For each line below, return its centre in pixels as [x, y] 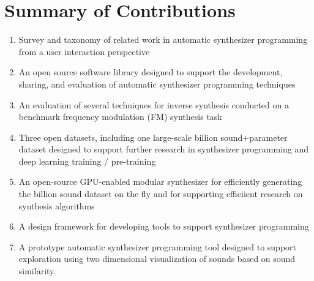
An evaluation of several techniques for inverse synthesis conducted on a [154, 104]
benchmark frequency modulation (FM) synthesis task [120, 117]
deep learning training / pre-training [87, 161]
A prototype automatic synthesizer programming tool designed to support [157, 246]
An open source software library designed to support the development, [151, 72]
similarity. [37, 271]
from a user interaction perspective [84, 51]
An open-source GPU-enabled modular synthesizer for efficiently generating [160, 182]
